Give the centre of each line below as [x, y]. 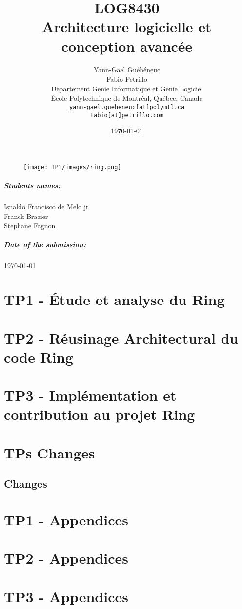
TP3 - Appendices [66, 596]
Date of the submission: [45, 245]
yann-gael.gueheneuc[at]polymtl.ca [127, 107]
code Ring [39, 357]
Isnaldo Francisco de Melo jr [46, 206]
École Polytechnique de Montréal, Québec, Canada [127, 98]
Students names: [32, 185]
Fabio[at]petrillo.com [127, 115]
